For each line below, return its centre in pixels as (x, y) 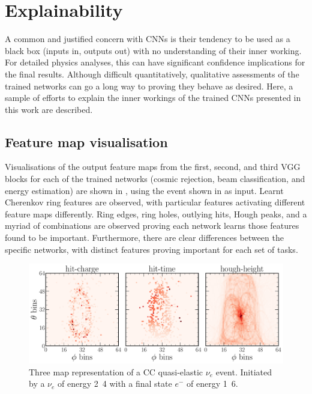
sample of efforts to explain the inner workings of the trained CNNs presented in (153, 98)
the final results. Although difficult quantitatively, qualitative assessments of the (152, 74)
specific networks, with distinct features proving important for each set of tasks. (151, 249)
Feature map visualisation (86, 141)
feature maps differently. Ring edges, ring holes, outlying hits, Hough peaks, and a (156, 214)
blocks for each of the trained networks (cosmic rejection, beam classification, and (155, 179)
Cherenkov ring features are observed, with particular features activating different (155, 202)
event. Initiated (244, 371)
